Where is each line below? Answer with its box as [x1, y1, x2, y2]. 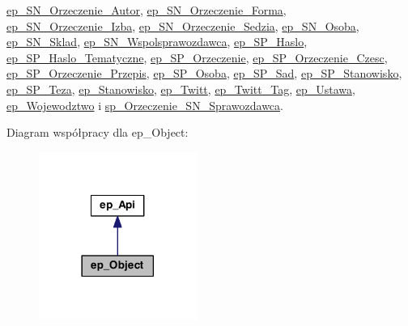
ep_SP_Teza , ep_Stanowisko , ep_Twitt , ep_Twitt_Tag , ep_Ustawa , [6, 80, 355, 97]
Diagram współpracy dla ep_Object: [6, 124, 189, 141]
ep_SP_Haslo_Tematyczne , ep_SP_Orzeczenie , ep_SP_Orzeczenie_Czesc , [6, 49, 388, 66]
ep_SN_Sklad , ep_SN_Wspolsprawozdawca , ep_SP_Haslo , [6, 33, 308, 50]
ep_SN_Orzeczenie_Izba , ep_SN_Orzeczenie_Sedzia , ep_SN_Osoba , [6, 17, 359, 34]
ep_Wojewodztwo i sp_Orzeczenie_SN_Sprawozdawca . [6, 96, 283, 113]
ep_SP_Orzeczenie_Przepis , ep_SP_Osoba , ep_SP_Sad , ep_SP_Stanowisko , [6, 65, 402, 82]
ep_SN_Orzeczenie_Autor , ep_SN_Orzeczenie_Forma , [6, 2, 287, 18]
